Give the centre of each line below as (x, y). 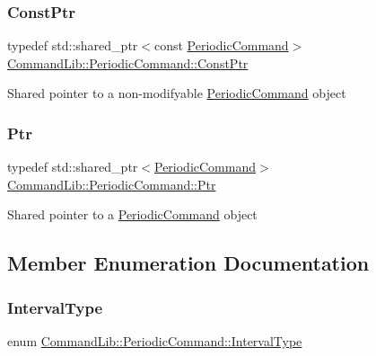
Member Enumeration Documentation (188, 263)
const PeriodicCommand (221, 45)
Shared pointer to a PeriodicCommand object (132, 214)
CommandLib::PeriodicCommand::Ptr (112, 184)
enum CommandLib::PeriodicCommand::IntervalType (155, 341)
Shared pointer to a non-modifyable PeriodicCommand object (177, 93)
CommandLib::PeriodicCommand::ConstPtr (128, 62)
